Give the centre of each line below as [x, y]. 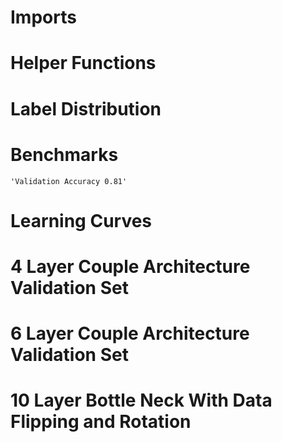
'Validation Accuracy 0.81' [69, 181]
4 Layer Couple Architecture [130, 266]
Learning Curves [81, 220]
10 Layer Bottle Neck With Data [141, 400]
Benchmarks [64, 154]
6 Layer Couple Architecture [130, 333]
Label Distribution [86, 108]
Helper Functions [83, 63]
